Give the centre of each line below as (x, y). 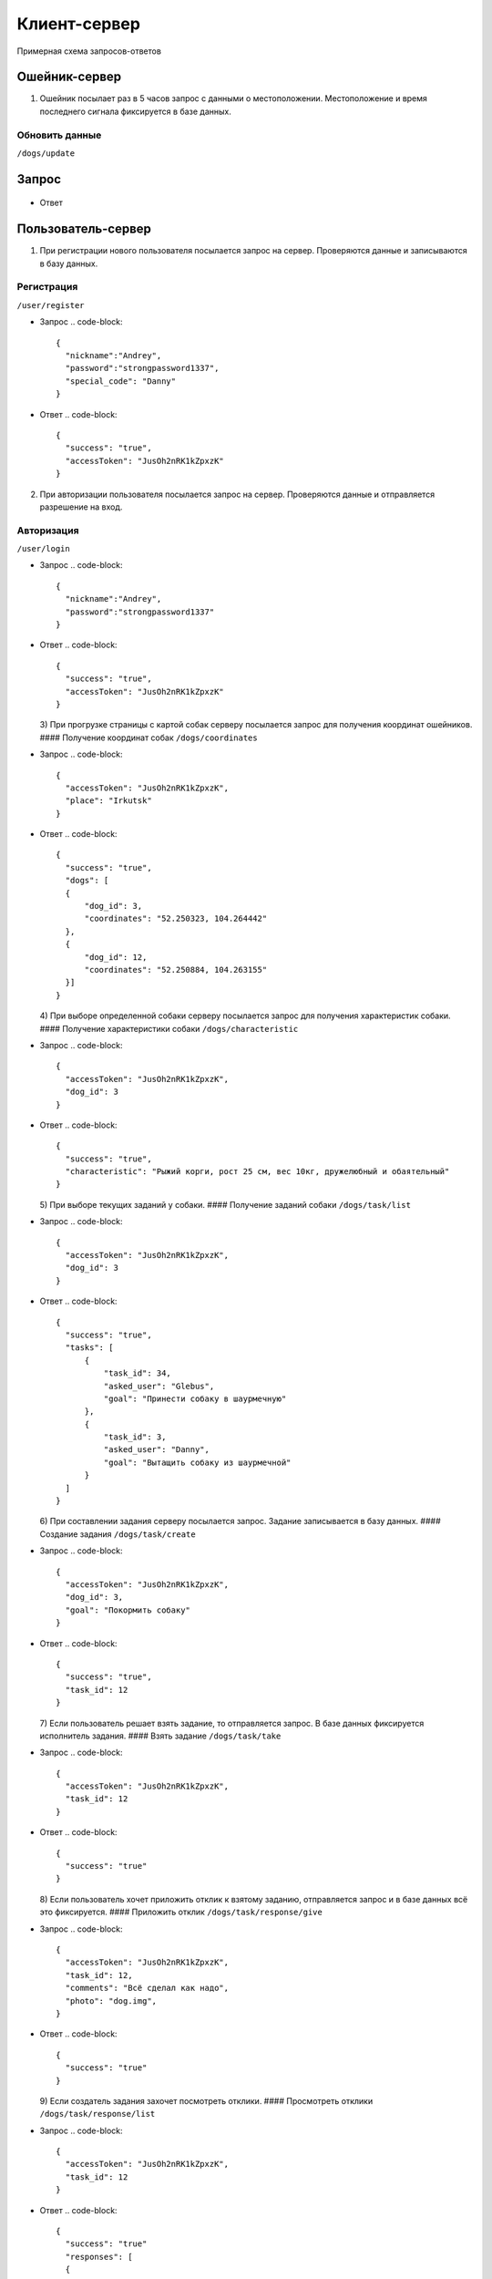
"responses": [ (99, 2257)
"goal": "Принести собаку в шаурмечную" (195, 1398)
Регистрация (47, 287)
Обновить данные (59, 135)
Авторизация (48, 531)
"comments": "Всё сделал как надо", (147, 1988)
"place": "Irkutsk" (108, 801)
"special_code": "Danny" (121, 381)
